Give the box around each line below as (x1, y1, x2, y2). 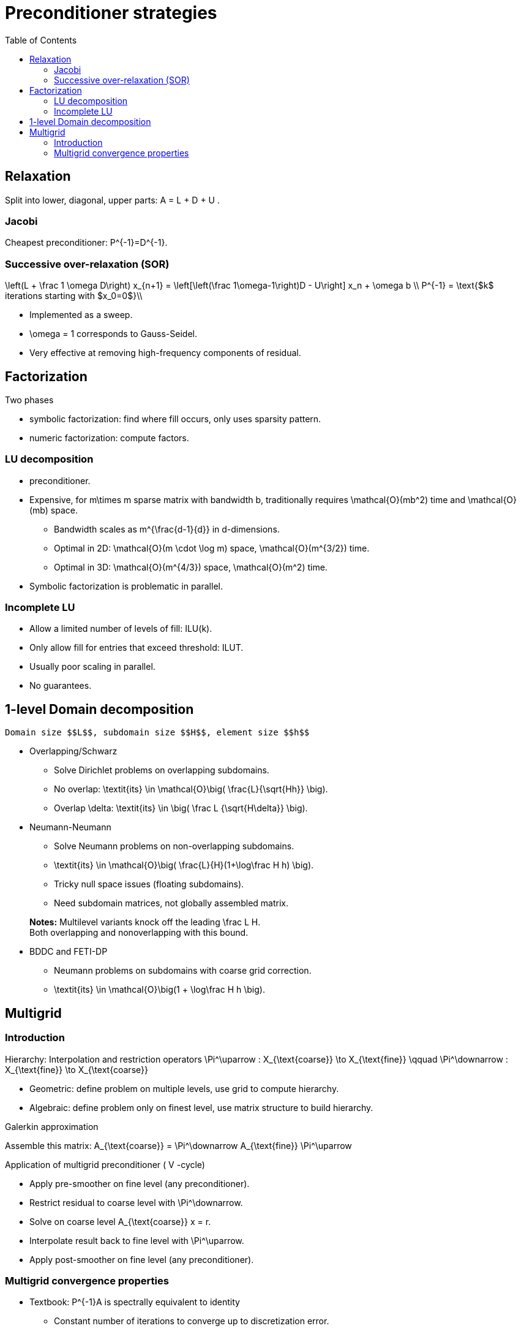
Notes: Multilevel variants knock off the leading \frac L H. (29, 917, 261, 928)
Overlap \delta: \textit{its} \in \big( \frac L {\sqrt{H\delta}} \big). (54, 803, 308, 814)
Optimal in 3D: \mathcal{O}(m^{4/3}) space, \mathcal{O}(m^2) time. (54, 561, 328, 572)
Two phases (5, 394, 54, 405)
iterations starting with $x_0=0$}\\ (5, 290, 143, 301)
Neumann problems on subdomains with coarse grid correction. (54, 965, 312, 976)
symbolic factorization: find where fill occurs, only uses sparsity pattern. (29, 413, 321, 424)
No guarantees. (29, 680, 92, 691)
